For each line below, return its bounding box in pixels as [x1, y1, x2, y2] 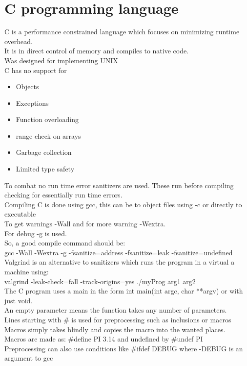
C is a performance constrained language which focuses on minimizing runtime [4, 26, 240, 37]
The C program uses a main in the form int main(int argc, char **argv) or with [4, 286, 243, 296]
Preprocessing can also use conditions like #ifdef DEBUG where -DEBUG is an [4, 343, 243, 353]
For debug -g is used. [4, 228, 67, 238]
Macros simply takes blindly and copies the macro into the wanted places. [4, 324, 226, 334]
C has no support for [4, 65, 67, 75]
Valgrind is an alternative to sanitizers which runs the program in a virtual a [4, 257, 235, 267]
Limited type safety [16, 164, 75, 174]
